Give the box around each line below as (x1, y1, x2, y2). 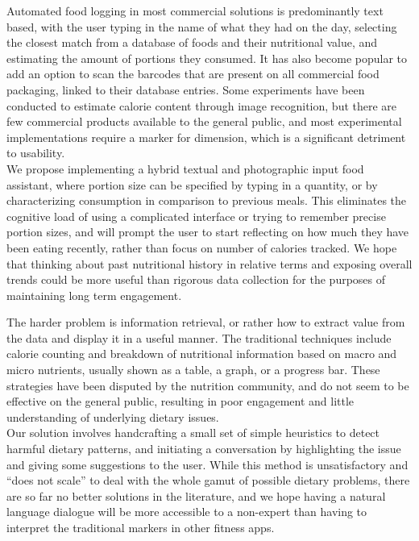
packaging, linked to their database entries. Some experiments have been (6, 81, 365, 98)
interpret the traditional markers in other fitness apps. (6, 519, 275, 535)
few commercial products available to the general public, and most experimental (6, 113, 402, 130)
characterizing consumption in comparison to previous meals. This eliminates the (6, 192, 407, 209)
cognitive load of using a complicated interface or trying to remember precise (6, 207, 386, 224)
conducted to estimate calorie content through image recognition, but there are (6, 97, 397, 114)
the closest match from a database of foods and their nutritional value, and (6, 34, 378, 51)
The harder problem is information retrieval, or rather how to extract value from (6, 314, 405, 331)
